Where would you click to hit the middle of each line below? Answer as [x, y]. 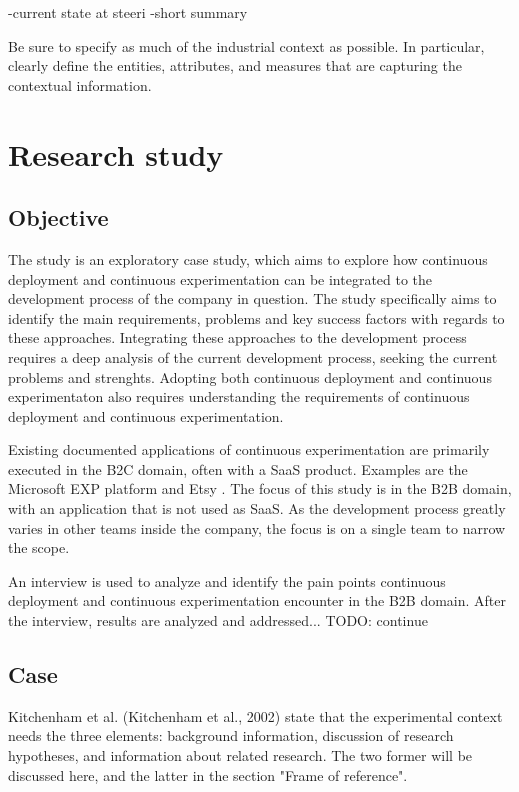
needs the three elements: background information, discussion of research [231, 735]
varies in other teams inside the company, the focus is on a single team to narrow [257, 527]
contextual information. [80, 84]
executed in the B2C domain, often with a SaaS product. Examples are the [238, 468]
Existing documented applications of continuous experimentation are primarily [249, 449]
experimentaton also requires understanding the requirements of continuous [239, 396]
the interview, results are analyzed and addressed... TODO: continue [218, 620]
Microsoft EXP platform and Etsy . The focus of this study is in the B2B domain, [260, 488]
